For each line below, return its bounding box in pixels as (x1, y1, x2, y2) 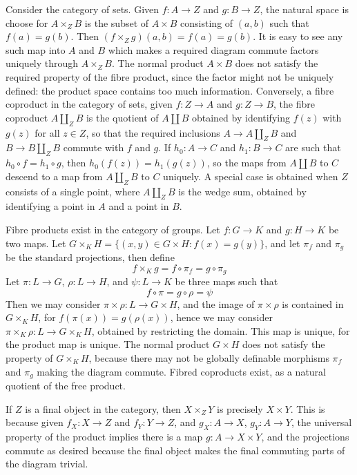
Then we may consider (6, 296, 101, 311)
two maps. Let (6, 235, 66, 250)
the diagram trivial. (6, 456, 88, 471)
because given (6, 415, 64, 429)
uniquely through (6, 56, 79, 70)
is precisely (217, 401, 263, 416)
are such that (285, 140, 341, 155)
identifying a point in (6, 199, 95, 213)
